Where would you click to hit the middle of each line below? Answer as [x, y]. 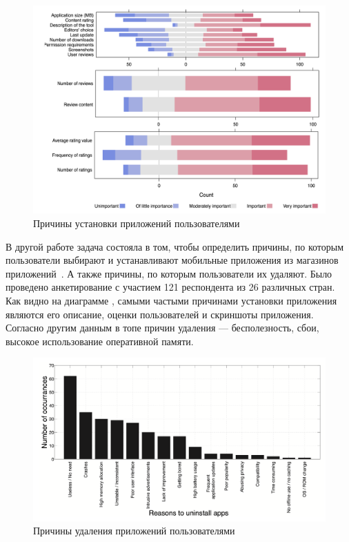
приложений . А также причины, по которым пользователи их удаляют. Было [169, 273]
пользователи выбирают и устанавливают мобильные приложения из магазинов [172, 260]
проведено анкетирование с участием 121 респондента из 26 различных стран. [170, 287]
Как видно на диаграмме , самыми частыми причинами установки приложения [171, 300]
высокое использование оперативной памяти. [100, 341]
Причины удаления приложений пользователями [134, 531]
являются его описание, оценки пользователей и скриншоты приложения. [160, 314]
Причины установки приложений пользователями [137, 223]
